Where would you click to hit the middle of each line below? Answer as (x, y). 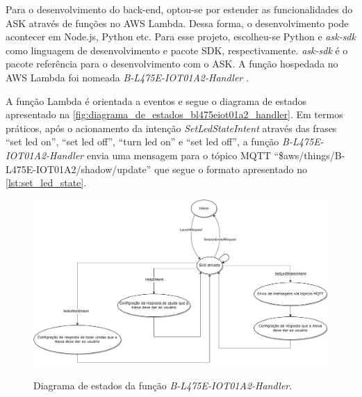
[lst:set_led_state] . (46, 183)
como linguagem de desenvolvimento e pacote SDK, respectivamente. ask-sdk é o (177, 50)
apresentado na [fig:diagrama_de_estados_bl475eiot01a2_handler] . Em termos (174, 114)
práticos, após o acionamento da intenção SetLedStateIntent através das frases (171, 128)
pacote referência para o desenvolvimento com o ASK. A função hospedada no (172, 64)
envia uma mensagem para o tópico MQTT (179, 155)
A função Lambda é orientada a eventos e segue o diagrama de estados (156, 100)
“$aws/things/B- (310, 155)
